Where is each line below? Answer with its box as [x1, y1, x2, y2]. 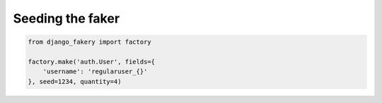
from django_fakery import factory [28, 38, 151, 46]
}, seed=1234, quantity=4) [28, 78, 122, 85]
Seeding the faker [13, 11, 120, 26]
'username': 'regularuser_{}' [42, 68, 148, 75]
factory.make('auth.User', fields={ [28, 57, 156, 66]
